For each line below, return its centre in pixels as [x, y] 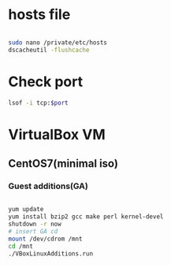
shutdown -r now [35, 224]
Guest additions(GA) [48, 186]
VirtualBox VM [57, 134]
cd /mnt [21, 246]
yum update [26, 210]
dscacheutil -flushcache [49, 50]
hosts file [39, 15]
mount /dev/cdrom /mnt [45, 239]
